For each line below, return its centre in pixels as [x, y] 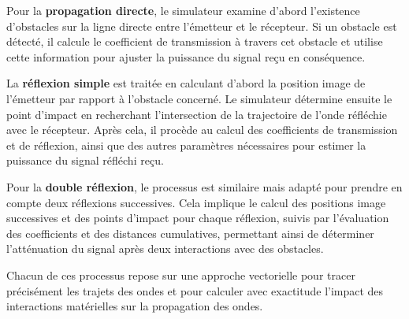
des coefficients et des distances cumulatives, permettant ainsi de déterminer [190, 233]
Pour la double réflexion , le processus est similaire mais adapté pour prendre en [204, 186]
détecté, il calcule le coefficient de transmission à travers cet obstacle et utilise [195, 41]
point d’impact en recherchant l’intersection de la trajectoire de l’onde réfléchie [197, 114]
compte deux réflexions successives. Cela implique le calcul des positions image [196, 202]
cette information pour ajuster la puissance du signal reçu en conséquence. [186, 56]
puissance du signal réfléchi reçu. [85, 160]
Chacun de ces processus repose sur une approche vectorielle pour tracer [181, 274]
